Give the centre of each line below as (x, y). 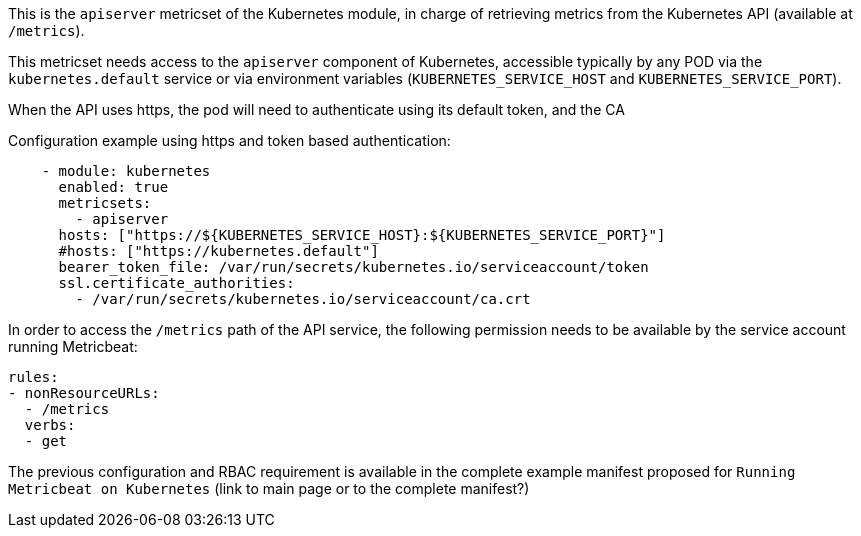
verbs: (50, 425)
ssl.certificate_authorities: (176, 283)
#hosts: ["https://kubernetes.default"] (218, 251)
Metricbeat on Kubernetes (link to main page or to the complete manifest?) (269, 488)
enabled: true (113, 187)
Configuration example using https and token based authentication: (229, 140)
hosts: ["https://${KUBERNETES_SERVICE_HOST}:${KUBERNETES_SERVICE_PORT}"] (362, 235)
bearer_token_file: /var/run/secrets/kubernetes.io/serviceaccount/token (353, 267)
